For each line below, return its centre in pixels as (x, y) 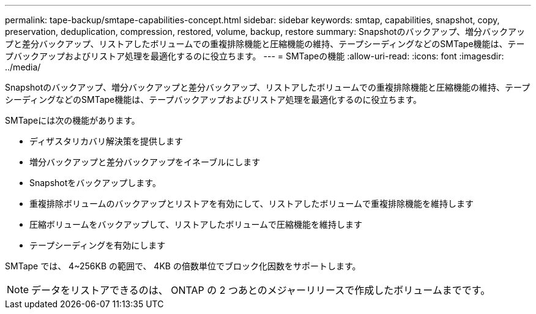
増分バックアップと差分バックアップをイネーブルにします (145, 162)
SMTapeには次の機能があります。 (73, 120)
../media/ (23, 67)
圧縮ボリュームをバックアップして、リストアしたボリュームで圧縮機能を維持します (196, 224)
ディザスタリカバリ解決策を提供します (106, 141)
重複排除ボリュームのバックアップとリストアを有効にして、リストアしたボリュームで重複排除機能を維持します (252, 204)
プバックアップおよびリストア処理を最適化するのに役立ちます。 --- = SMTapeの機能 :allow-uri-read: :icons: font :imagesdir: (255, 56)
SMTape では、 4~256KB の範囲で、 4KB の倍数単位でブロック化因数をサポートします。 (183, 266)
